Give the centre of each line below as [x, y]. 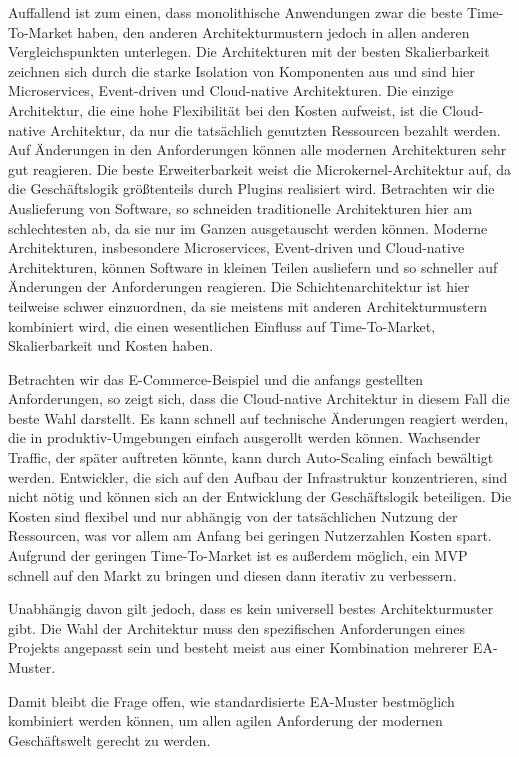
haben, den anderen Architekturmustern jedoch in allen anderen [273, 31]
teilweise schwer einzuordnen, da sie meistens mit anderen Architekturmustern [247, 305]
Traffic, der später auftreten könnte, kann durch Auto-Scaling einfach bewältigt [251, 457]
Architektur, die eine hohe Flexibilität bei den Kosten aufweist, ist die [223, 109]
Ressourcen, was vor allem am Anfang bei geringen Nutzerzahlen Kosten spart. [250, 535]
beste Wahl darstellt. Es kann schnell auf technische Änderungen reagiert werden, [258, 417]
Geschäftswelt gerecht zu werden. [109, 739]
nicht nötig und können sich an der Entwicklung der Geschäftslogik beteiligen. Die [260, 496]
